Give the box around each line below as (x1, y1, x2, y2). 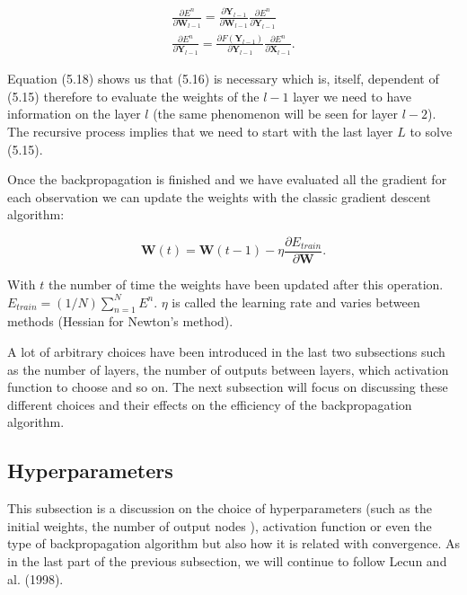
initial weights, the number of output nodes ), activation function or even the (7, 516, 432, 535)
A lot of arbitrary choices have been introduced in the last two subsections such (7, 342, 445, 361)
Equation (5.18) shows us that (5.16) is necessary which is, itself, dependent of (7, 69, 439, 88)
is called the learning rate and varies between (172, 292, 420, 311)
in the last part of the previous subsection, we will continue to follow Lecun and (7, 551, 447, 570)
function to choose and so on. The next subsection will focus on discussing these (7, 377, 448, 396)
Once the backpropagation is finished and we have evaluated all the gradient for (7, 170, 447, 189)
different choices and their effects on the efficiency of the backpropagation (7, 395, 412, 413)
